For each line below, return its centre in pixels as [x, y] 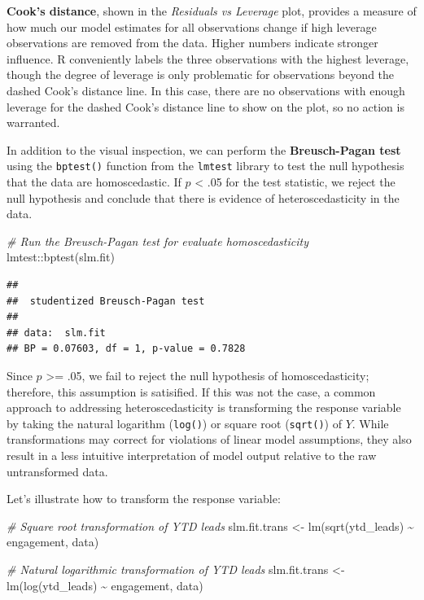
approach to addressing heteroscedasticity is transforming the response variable [204, 407]
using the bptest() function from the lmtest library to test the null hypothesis [205, 166]
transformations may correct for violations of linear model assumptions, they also [209, 439]
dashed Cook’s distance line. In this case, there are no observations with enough [206, 90]
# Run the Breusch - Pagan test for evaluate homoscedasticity [157, 241]
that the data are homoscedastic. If [94, 182]
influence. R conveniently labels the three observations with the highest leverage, [208, 58]
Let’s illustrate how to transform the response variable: [144, 499]
